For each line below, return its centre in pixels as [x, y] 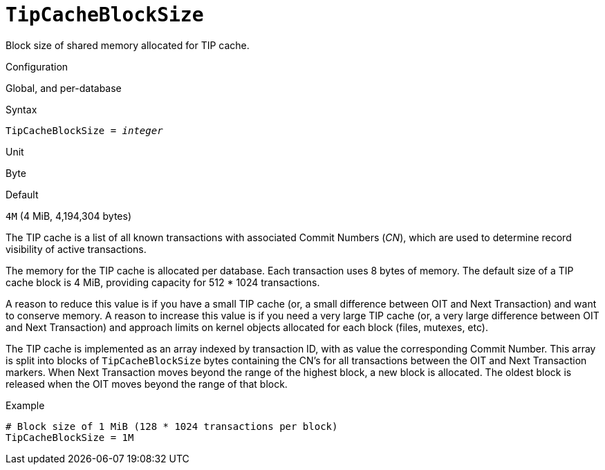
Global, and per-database [64, 88]
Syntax [21, 109]
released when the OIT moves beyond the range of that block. [147, 384]
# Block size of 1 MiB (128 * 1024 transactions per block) [172, 426]
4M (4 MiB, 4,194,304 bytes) [68, 216]
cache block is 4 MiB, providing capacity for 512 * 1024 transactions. [163, 282]
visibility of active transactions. [76, 249]
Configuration [37, 66]
